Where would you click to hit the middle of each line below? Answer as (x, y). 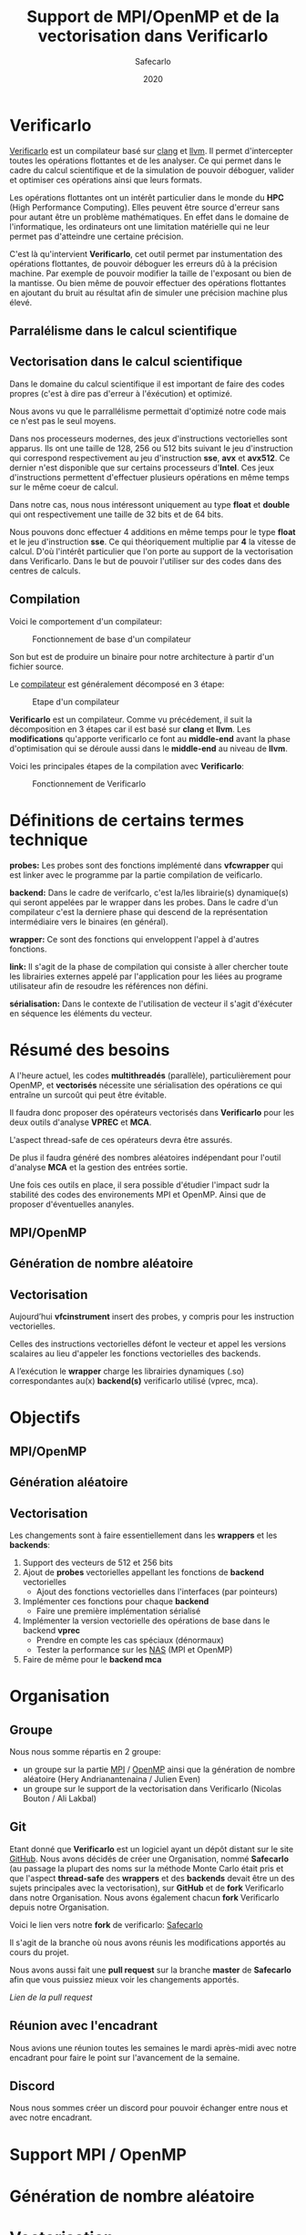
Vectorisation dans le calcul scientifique (126, 362)
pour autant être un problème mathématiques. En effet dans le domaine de (149, 217)
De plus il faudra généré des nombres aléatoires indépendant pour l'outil (145, 1157)
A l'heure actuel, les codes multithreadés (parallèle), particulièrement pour (150, 1075)
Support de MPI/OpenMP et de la (153, 17)
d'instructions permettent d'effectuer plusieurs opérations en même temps (149, 477)
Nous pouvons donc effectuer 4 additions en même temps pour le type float (153, 531)
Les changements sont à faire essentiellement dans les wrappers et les (143, 1535)
